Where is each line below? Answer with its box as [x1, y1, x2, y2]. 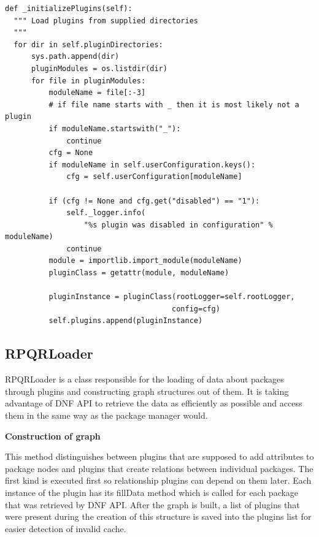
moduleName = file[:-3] [48, 88, 146, 97]
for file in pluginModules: [31, 76, 146, 85]
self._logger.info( [66, 208, 146, 218]
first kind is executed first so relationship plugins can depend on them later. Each [5, 474, 312, 487]
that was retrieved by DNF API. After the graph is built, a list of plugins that [5, 498, 300, 511]
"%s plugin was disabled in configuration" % [83, 220, 273, 229]
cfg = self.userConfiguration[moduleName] [66, 172, 242, 181]
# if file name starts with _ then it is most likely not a [48, 100, 299, 109]
